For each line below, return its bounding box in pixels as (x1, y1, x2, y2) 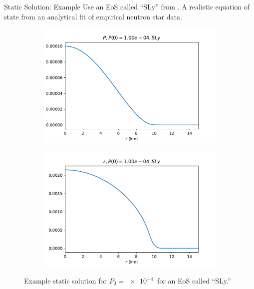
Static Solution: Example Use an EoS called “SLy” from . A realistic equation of (4, 1, 250, 11)
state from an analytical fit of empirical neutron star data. (4, 11, 182, 21)
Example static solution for (24, 276, 107, 286)
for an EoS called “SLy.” (157, 276, 231, 286)
